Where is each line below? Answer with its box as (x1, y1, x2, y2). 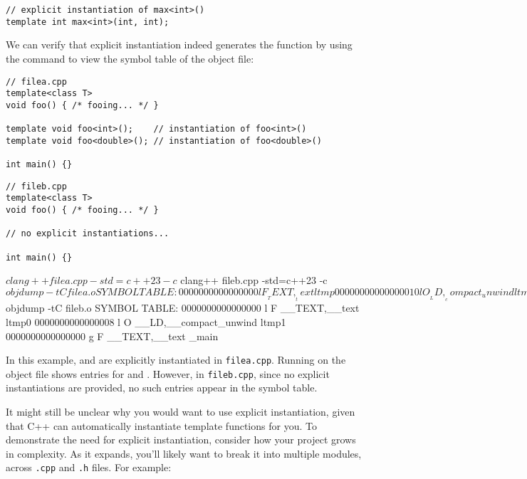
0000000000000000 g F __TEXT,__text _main (6, 328, 219, 343)
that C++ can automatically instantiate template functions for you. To (6, 418, 317, 433)
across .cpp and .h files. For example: (6, 460, 172, 475)
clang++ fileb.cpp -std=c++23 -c (180, 273, 328, 288)
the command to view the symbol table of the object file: (6, 51, 254, 65)
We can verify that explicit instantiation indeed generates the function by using (6, 37, 353, 52)
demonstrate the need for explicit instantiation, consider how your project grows (6, 432, 356, 447)
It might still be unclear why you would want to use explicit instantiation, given (6, 404, 355, 419)
